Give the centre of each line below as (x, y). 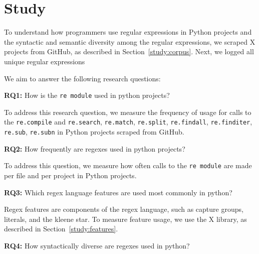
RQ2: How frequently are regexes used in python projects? (95, 148)
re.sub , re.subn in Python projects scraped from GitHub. (94, 132)
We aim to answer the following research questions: (82, 78)
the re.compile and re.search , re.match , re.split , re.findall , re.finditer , (128, 122)
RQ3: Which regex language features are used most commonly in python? (118, 192)
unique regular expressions (45, 61)
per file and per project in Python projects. (70, 175)
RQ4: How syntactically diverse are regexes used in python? (97, 245)
